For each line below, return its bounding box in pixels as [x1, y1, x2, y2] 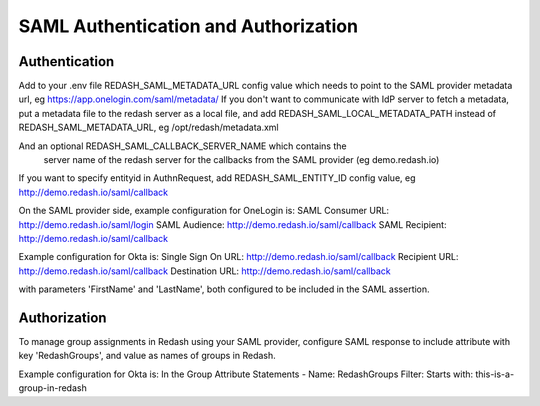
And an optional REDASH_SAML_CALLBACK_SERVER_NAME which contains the [18, 140, 347, 152]
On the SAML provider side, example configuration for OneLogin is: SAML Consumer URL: [18, 205, 390, 217]
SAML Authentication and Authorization [18, 15, 359, 37]
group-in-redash [18, 382, 87, 394]
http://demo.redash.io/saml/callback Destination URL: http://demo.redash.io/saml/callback [18, 265, 392, 277]
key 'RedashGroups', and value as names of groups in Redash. [18, 350, 277, 362]
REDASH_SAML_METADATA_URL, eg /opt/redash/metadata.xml [18, 121, 279, 134]
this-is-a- [475, 368, 515, 380]
